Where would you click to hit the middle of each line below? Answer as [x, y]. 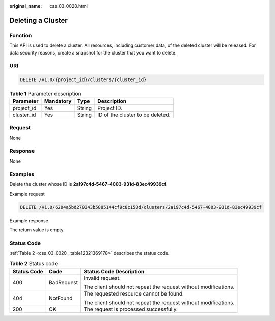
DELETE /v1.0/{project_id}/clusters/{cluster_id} [83, 80]
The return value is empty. [37, 230]
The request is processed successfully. [131, 309]
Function [21, 35]
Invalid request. [102, 278]
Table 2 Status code [34, 263]
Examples [22, 174]
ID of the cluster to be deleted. [134, 115]
